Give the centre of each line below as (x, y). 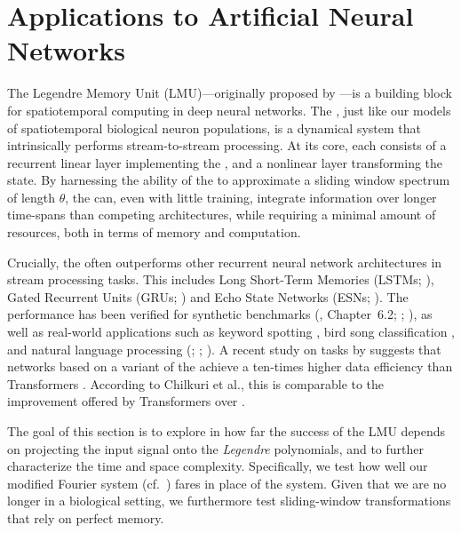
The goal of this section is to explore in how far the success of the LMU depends (227, 431)
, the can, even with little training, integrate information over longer (251, 197)
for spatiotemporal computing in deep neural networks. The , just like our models (229, 110)
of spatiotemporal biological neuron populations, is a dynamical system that (215, 127)
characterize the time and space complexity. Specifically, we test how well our (218, 466)
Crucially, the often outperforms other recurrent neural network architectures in (225, 262)
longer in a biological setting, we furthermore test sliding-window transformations (229, 501)
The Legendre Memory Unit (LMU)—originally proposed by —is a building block (230, 93)
